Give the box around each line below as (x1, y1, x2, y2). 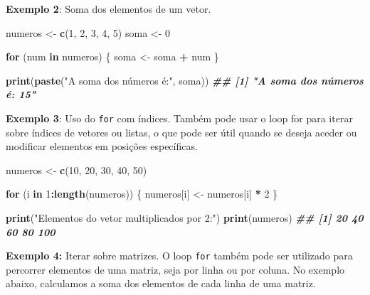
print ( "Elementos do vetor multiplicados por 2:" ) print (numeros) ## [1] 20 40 (6, 210, 364, 225)
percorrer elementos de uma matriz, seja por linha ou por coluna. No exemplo (6, 262, 345, 277)
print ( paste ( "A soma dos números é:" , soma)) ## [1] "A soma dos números (6, 73, 364, 87)
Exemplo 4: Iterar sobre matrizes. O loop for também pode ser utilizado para (6, 248, 353, 263)
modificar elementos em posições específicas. (6, 139, 198, 154)
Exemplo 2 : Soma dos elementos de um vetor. (6, 1, 211, 16)
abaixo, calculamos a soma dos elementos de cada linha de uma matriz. (6, 276, 316, 291)
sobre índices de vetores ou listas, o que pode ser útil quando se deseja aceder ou (6, 124, 357, 139)
